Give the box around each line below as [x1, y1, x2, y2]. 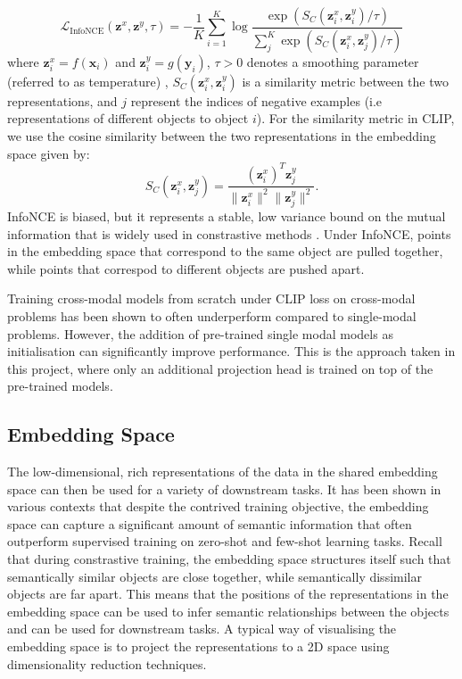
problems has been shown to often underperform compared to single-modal [7, 306, 417, 325]
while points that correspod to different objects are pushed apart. [7, 259, 365, 277]
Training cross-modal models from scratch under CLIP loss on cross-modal [7, 289, 416, 308]
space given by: [7, 144, 90, 162]
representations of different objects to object [7, 109, 249, 128]
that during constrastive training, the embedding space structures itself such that [7, 550, 451, 568]
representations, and [7, 91, 118, 110]
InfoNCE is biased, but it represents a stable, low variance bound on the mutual [7, 206, 446, 225]
